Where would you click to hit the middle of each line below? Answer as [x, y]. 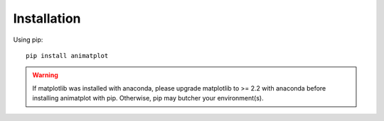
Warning [45, 75]
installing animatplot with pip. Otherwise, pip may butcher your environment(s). [148, 98]
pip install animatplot [67, 56]
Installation [47, 18]
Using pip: [28, 40]
